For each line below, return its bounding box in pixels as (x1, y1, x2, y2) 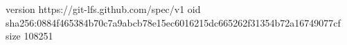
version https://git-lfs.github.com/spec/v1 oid (6, 2, 201, 16)
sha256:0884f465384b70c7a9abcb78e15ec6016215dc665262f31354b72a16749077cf (6, 15, 341, 29)
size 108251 (6, 29, 53, 43)
